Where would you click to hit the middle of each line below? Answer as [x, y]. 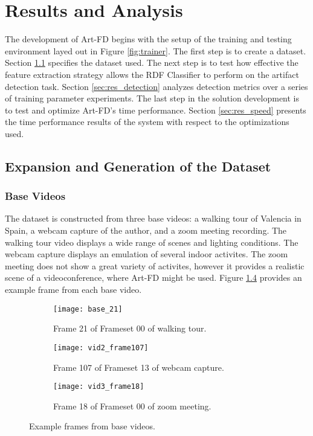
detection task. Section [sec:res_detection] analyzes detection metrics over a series [156, 86]
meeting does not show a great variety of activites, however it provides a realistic [155, 265]
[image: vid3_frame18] [99, 387]
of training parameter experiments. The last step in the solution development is [152, 98]
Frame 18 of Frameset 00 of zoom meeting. [132, 406]
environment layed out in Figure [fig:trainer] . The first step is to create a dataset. [156, 50]
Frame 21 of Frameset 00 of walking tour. [130, 328]
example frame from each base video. [73, 290]
